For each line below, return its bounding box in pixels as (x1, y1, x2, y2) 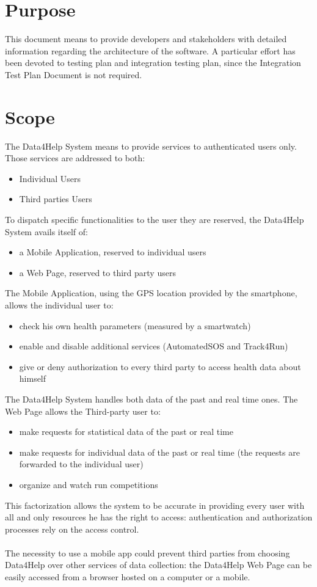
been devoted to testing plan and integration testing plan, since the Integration (5, 56, 301, 69)
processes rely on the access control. (5, 522, 139, 535)
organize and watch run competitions (19, 478, 158, 490)
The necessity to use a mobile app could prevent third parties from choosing (5, 546, 290, 559)
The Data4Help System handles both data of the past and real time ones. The (5, 392, 298, 405)
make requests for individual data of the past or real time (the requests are (19, 445, 300, 458)
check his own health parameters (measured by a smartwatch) (19, 319, 251, 332)
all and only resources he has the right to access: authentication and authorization (5, 511, 313, 523)
